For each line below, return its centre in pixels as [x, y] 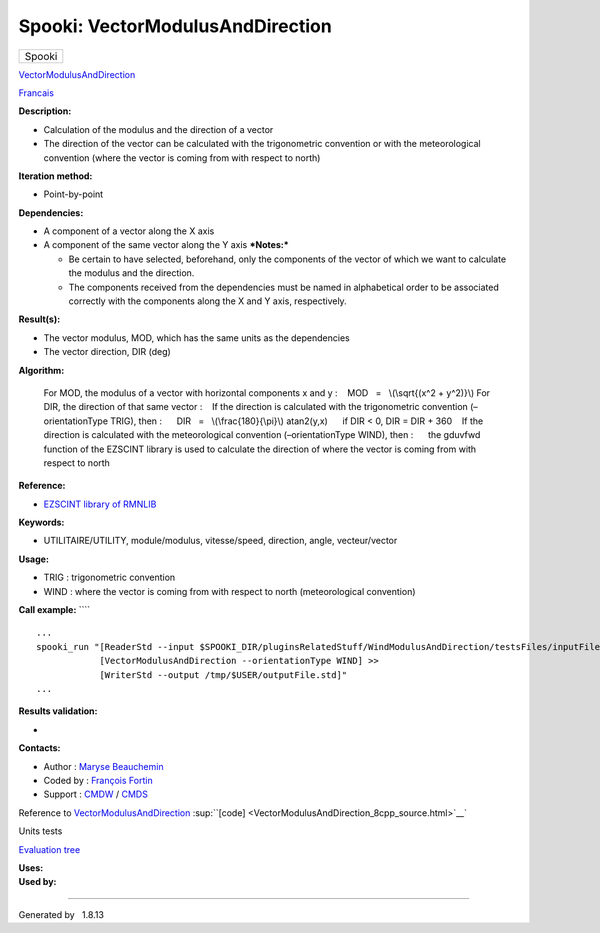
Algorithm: [41, 370]
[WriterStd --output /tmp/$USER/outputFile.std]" [223, 674]
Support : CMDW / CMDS [96, 794]
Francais [36, 92]
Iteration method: [55, 176]
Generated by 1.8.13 [61, 914]
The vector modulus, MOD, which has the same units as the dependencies [196, 337]
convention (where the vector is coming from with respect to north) [182, 157]
